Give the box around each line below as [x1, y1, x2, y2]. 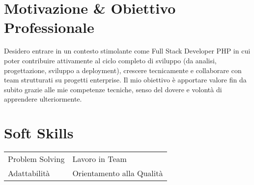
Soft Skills [4, 123, 74, 143]
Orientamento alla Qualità [72, 167, 163, 179]
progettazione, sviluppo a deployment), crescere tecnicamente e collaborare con [4, 65, 242, 75]
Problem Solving [8, 153, 65, 164]
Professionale [4, 17, 94, 37]
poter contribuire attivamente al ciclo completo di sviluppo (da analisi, [4, 55, 217, 65]
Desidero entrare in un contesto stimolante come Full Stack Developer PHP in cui [4, 46, 251, 56]
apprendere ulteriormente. [4, 94, 82, 104]
